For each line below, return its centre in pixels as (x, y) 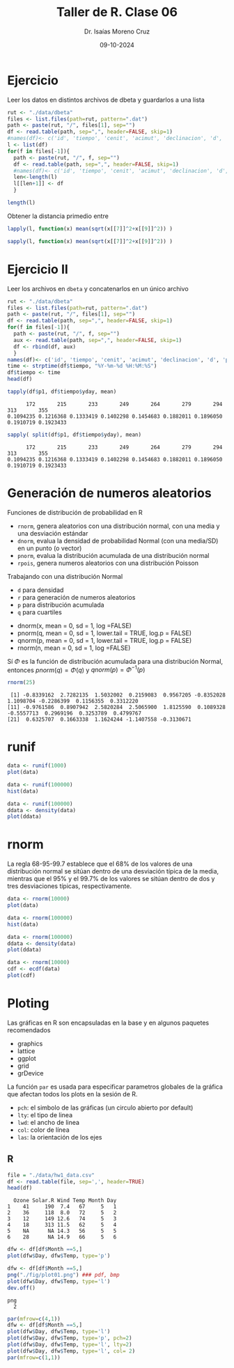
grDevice (30, 1073)
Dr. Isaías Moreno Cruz (117, 31)
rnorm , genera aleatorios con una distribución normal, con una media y (118, 526)
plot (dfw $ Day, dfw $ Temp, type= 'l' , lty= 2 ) (70, 1345)
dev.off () (22, 1288)
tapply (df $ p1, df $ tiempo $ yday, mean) (62, 391)
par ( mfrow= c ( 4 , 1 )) (34, 1319)
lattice (26, 1051)
